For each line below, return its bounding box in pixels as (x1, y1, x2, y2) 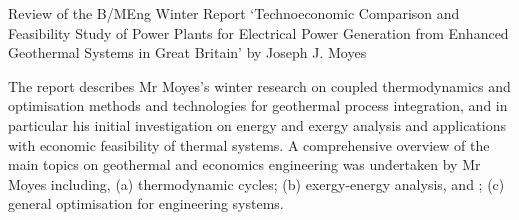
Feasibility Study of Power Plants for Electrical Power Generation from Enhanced (8, 22, 509, 43)
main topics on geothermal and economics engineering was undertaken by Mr (8, 154, 481, 175)
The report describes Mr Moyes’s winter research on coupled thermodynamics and (8, 75, 511, 96)
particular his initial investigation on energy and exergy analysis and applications (8, 114, 506, 135)
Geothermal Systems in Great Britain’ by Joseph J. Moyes (8, 42, 367, 63)
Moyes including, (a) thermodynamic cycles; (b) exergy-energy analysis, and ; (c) (8, 173, 505, 194)
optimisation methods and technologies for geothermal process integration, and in (8, 95, 508, 116)
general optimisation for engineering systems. (8, 193, 284, 214)
